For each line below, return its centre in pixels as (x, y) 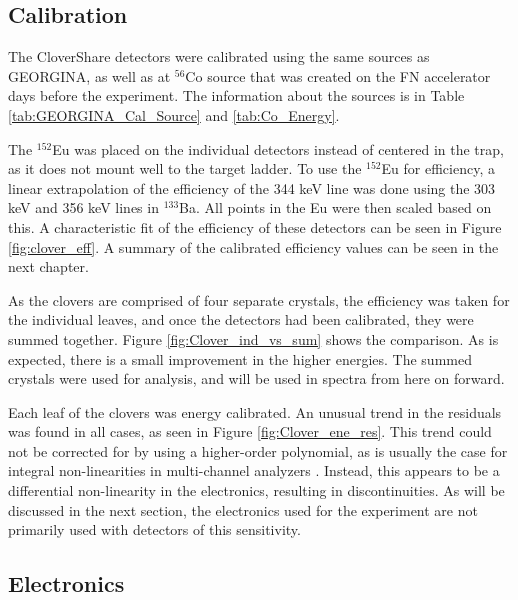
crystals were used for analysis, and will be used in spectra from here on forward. (256, 378)
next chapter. (48, 266)
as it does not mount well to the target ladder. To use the (185, 168)
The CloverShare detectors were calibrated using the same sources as (219, 56)
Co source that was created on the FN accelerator (338, 75)
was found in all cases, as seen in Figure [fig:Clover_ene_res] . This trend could (250, 431)
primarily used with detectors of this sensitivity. (154, 529)
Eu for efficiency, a (438, 168)
